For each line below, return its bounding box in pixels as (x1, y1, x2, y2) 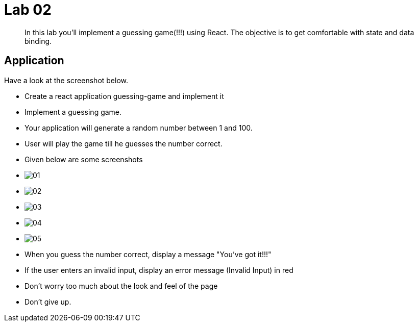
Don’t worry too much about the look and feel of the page (24, 281, 218, 290)
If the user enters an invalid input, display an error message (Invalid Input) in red (24, 265, 293, 274)
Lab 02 (4, 1, 52, 18)
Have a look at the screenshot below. (4, 76, 129, 85)
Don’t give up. (24, 297, 71, 306)
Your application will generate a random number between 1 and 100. (24, 123, 253, 132)
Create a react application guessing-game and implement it (24, 91, 224, 101)
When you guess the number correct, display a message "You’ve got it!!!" (24, 249, 272, 259)
